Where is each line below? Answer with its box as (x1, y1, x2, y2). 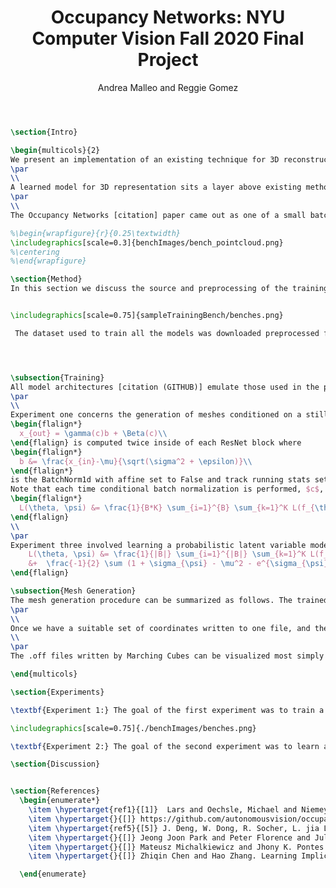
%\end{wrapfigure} (10, 256, 87, 266)
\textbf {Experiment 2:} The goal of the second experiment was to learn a (10, 741, 329, 751)
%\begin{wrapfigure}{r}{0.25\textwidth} (10, 228, 182, 238)
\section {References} (10, 786, 101, 796)
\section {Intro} (10, 127, 78, 137)
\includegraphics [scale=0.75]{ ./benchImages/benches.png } (10, 723, 257, 733)
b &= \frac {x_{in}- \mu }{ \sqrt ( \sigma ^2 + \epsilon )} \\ (19, 456, 253, 466)
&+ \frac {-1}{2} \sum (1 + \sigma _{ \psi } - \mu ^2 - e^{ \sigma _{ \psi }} (28, 559, 333, 569)
